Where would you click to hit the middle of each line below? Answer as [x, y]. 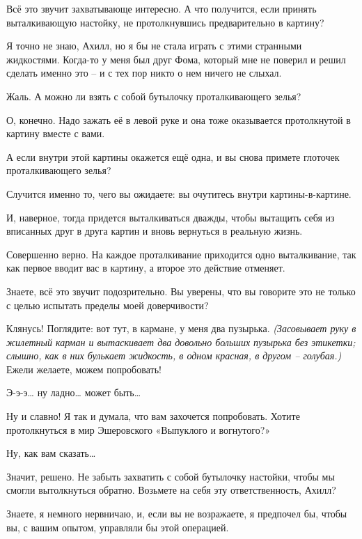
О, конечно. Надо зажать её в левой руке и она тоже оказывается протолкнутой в [179, 119]
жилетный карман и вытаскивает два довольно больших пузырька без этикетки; [181, 342]
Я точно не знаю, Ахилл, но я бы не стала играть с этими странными [154, 46]
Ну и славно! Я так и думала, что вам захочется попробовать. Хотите [153, 416]
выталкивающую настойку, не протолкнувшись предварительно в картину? [165, 22]
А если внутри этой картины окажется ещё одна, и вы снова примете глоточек [173, 156]
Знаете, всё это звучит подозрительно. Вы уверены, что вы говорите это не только [181, 291]
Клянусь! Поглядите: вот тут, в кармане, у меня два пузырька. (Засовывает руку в [181, 328]
